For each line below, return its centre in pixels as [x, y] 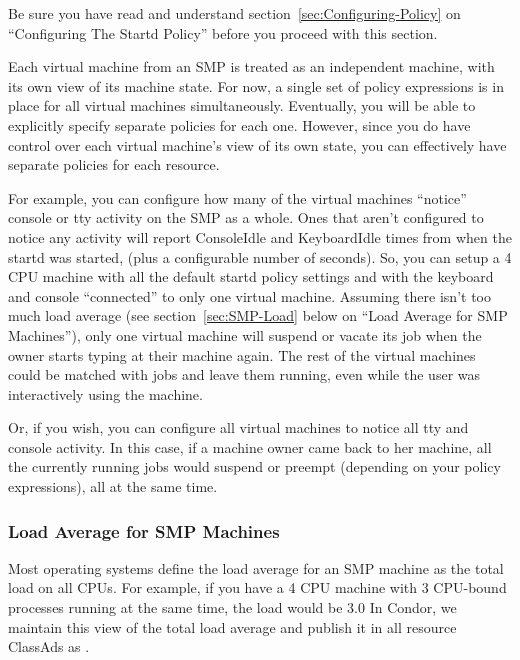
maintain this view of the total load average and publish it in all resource [232, 626]
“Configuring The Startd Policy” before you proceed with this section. [223, 32]
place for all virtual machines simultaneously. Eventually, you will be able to [242, 105]
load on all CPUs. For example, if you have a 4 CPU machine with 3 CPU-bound [257, 587]
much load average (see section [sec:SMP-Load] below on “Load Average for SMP [258, 315]
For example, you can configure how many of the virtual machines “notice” [237, 197]
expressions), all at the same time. [113, 486]
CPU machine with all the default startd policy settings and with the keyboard [251, 276]
